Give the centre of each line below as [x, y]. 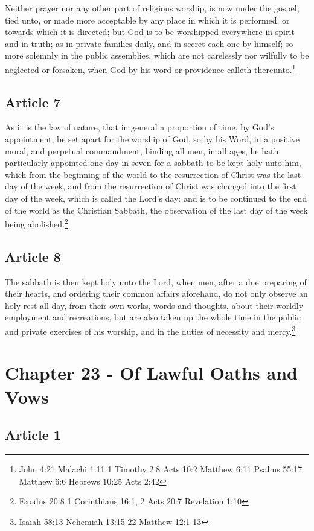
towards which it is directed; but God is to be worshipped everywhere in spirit [150, 32]
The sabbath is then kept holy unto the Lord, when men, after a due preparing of [156, 281]
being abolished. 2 [37, 223]
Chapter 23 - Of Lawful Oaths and [151, 373]
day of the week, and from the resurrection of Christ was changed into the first [151, 186]
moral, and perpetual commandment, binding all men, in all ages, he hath [142, 151]
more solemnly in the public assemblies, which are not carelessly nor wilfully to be [157, 55]
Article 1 [33, 435]
